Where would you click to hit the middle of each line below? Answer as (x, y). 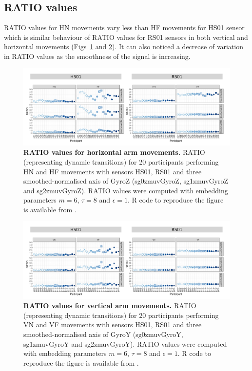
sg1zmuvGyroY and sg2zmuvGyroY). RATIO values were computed (125, 343)
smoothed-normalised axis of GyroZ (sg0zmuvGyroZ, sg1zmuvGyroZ (126, 181)
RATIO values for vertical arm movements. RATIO (110, 306)
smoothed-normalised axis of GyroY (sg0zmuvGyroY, (103, 334)
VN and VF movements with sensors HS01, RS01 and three (113, 325)
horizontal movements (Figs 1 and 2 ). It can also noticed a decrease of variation (124, 46)
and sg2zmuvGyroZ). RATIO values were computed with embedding (126, 190)
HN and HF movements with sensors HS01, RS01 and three (113, 171)
